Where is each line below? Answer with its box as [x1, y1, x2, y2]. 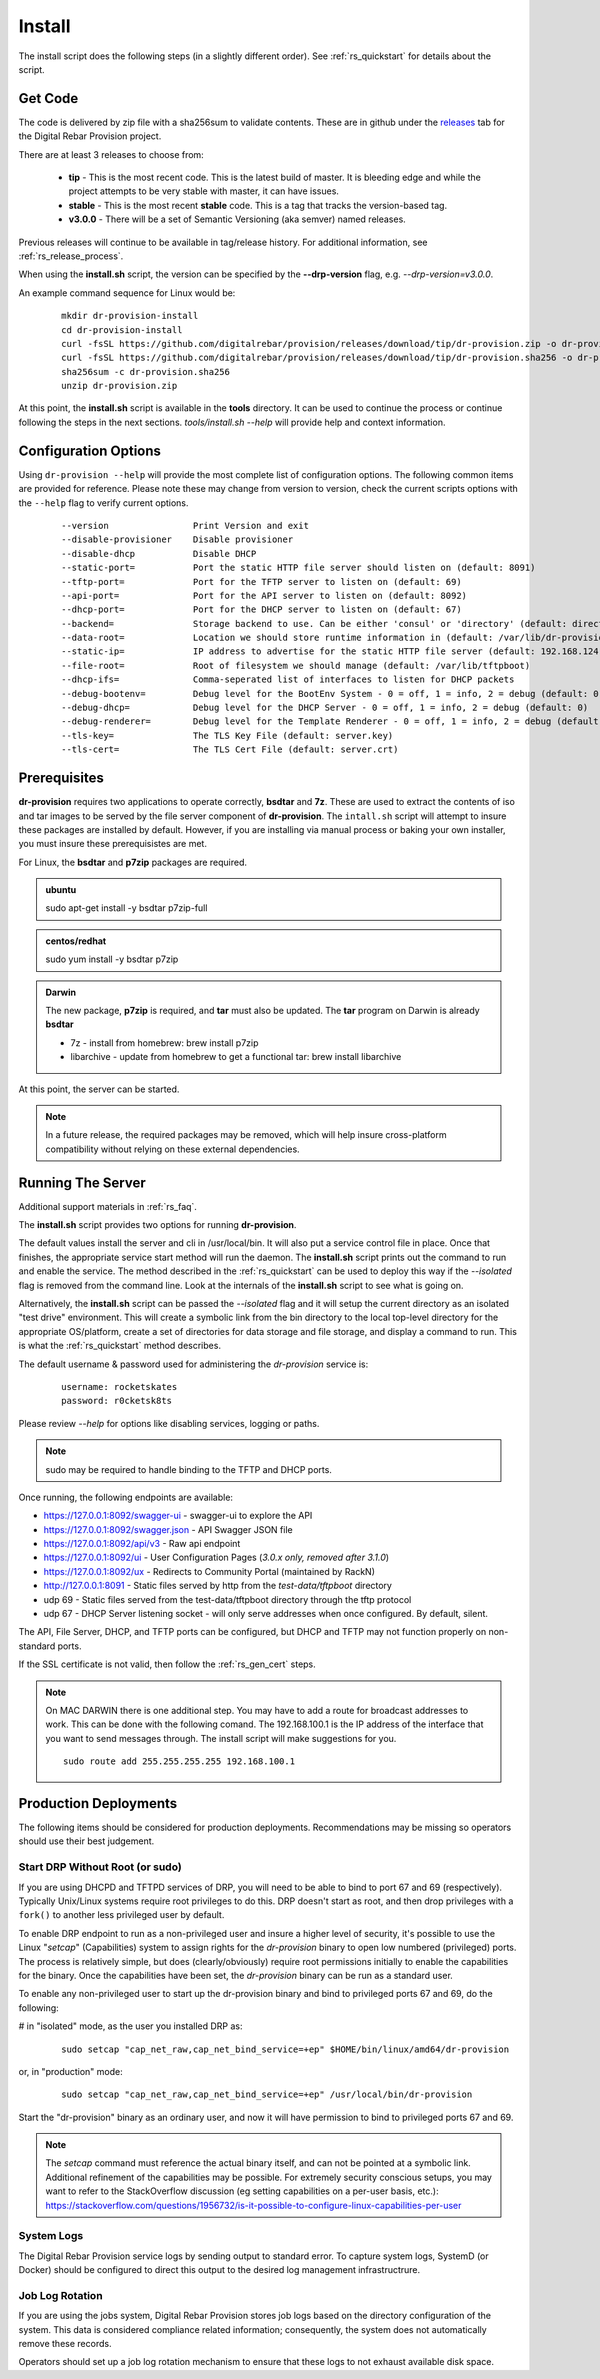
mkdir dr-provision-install [61, 310, 199, 322]
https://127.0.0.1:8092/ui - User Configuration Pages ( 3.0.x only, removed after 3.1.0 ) [43, 1551, 390, 1564]
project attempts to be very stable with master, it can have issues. [68, 185, 340, 197]
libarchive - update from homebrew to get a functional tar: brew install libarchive [70, 1051, 402, 1063]
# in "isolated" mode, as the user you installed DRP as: [18, 2020, 244, 2032]
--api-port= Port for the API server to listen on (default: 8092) [61, 590, 468, 601]
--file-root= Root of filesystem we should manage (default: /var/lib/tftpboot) [61, 660, 531, 671]
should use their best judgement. [18, 1835, 155, 1847]
